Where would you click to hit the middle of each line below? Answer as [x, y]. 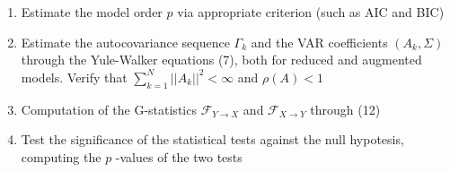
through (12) [345, 109]
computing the [61, 156]
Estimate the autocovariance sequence [125, 42]
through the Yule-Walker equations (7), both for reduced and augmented [221, 60]
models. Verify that [74, 77]
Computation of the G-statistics [109, 109]
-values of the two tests [179, 156]
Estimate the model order [92, 12]
